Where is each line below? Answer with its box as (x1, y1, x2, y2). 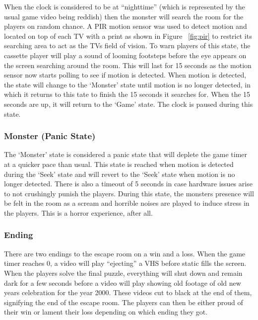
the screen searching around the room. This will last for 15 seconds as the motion (4, 60, 252, 70)
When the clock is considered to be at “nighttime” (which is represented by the (4, 1, 245, 11)
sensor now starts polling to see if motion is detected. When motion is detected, (4, 70, 247, 80)
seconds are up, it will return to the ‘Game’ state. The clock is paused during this (4, 98, 253, 109)
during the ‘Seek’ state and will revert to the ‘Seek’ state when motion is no (4, 168, 235, 179)
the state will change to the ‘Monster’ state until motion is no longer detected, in (4, 79, 251, 89)
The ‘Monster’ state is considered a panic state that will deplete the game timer (4, 149, 248, 160)
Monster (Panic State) (4, 130, 96, 142)
